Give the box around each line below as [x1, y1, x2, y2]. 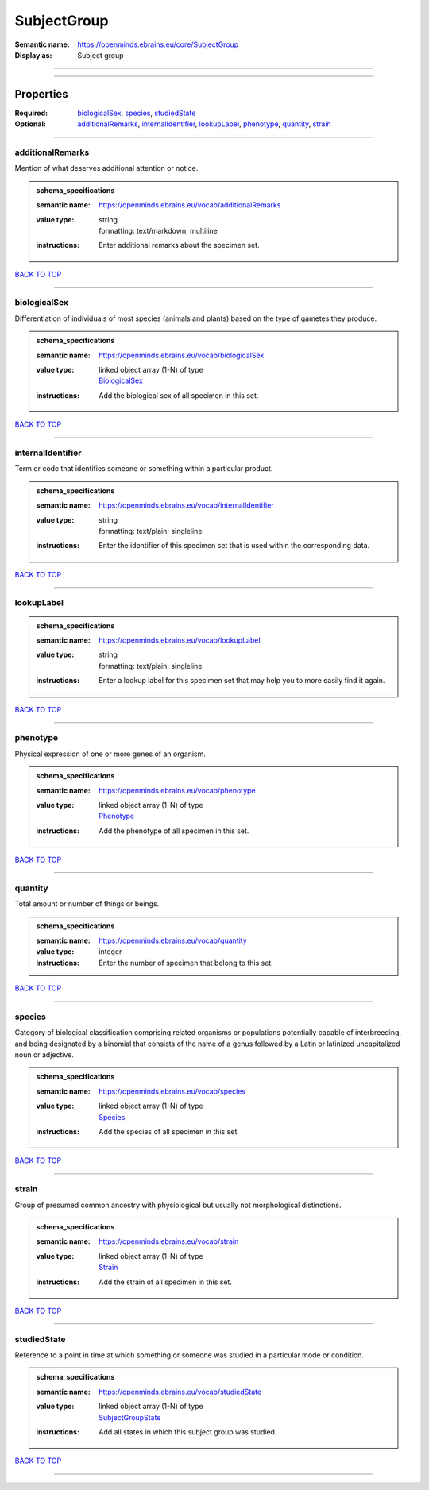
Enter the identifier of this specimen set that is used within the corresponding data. [99, 541, 370, 550]
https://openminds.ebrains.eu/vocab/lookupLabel [99, 635, 261, 645]
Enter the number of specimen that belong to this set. [99, 958, 273, 967]
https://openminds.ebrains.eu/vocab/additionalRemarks [99, 200, 281, 210]
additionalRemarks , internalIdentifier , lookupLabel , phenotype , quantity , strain [77, 119, 331, 129]
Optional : [14, 119, 47, 129]
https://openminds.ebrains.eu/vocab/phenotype [99, 786, 256, 795]
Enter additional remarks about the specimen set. [99, 241, 260, 250]
